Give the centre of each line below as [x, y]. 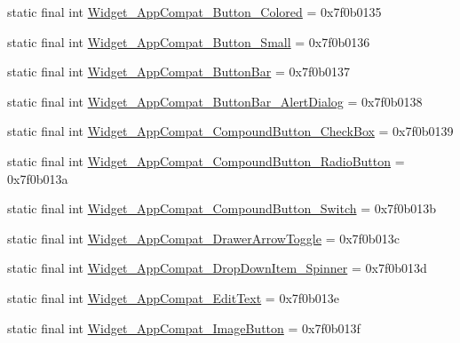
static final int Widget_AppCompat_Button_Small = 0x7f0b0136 [189, 41]
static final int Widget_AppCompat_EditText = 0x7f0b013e [174, 297]
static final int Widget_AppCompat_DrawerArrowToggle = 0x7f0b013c [203, 238]
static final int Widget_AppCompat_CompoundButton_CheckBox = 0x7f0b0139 [230, 131]
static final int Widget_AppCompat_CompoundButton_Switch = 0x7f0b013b [222, 208]
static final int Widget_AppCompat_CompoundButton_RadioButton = [206, 160]
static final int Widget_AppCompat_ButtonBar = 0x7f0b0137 [178, 72]
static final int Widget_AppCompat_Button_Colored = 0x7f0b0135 [194, 12]
